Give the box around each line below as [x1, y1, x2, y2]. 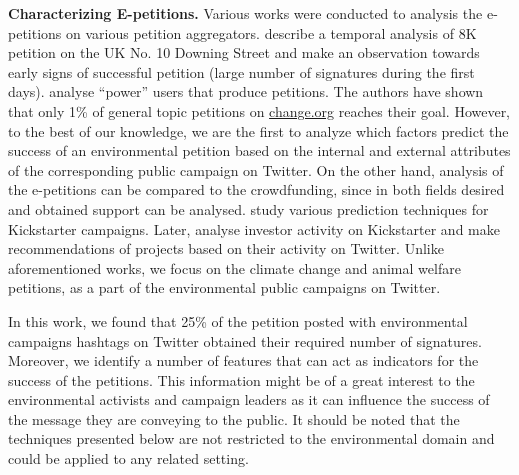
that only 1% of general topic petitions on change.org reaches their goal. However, [8, 100, 511, 121]
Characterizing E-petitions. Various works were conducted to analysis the [8, 3, 483, 23]
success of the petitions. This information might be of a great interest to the [8, 369, 475, 390]
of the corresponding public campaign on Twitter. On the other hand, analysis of [8, 159, 504, 180]
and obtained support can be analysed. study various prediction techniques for [8, 198, 489, 219]
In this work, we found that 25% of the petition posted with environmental [8, 310, 468, 331]
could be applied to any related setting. [8, 448, 249, 469]
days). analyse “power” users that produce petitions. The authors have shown [8, 81, 484, 102]
